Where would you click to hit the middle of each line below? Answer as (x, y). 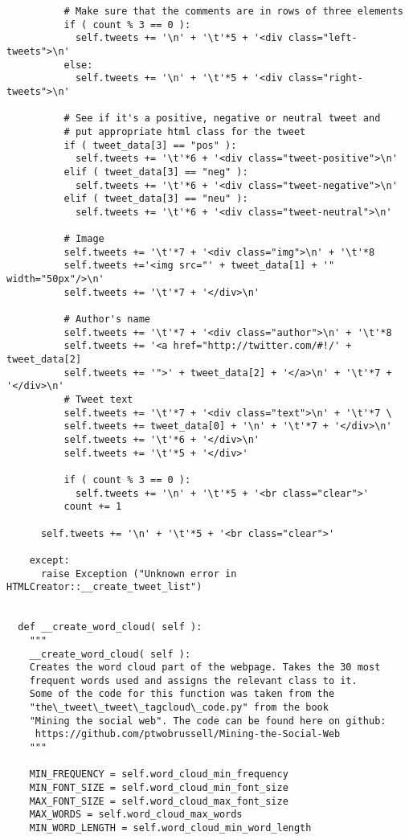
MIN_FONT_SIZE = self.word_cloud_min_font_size (159, 788)
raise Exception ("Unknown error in (139, 574)
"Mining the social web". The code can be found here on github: (208, 721)
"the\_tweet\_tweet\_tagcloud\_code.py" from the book (179, 708)
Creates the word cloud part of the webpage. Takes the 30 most (205, 668)
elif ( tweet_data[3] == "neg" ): (156, 172)
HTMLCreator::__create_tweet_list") (104, 587)
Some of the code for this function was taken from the (182, 694)
